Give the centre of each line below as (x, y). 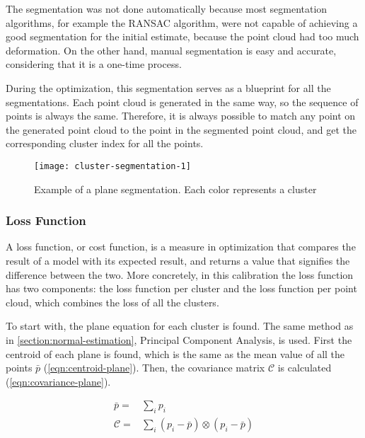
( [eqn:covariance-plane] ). (58, 381)
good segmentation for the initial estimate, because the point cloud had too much (182, 36)
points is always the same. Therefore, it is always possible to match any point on (181, 116)
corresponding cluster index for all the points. (105, 143)
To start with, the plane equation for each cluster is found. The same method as (180, 326)
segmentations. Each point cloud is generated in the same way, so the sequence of (182, 102)
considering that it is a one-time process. (94, 64)
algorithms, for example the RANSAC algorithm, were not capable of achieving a (182, 22)
